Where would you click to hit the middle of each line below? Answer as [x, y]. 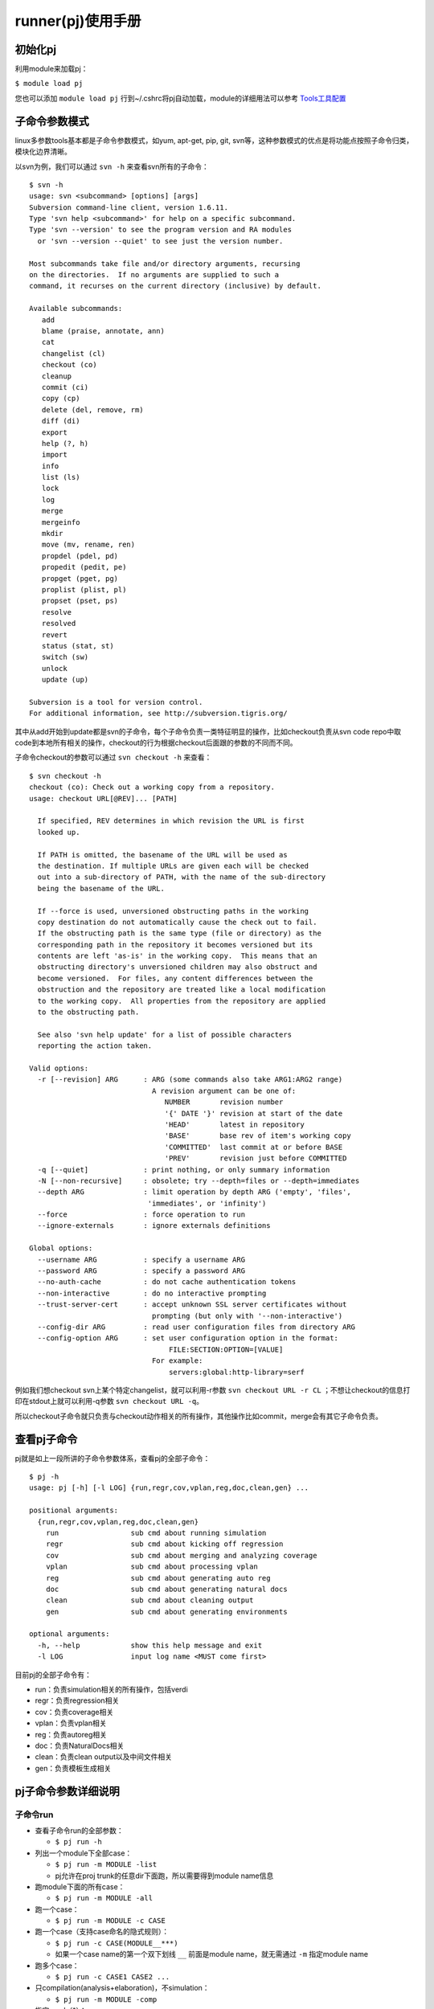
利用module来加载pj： [51, 69]
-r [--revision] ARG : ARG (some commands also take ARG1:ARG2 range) [190, 1080]
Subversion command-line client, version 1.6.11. [129, 207]
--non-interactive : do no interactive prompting [152, 1293]
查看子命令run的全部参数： [79, 1830]
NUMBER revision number [224, 1102]
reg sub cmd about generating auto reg [158, 1578]
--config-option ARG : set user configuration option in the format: [188, 1338]
